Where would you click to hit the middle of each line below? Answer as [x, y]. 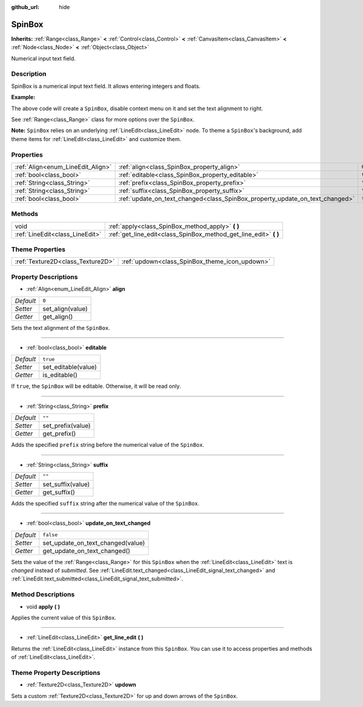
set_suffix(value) [66, 484]
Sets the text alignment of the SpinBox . [60, 327]
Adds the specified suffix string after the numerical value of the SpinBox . [105, 503]
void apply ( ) [43, 607]
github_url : [25, 7]
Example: [23, 97]
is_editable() [60, 375]
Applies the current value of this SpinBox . [64, 618]
